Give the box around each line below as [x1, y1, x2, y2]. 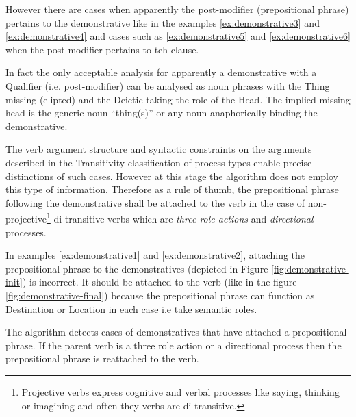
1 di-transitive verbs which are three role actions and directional [46, 210, 314, 225]
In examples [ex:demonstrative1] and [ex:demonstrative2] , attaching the [5, 248, 305, 262]
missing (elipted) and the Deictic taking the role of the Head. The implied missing [5, 92, 351, 106]
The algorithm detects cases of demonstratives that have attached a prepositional [5, 325, 347, 339]
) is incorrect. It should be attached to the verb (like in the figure [22, 275, 297, 289]
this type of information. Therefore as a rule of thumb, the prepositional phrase [5, 182, 339, 197]
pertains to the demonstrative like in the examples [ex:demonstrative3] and [5, 15, 320, 29]
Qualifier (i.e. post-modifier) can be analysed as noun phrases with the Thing [5, 78, 330, 92]
